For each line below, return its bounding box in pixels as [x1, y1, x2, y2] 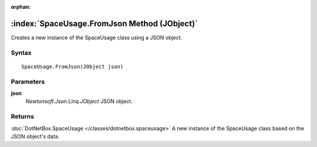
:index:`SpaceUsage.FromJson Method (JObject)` [11, 18, 198, 29]
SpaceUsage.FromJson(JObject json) [21, 63, 124, 70]
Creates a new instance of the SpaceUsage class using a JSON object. [11, 34, 183, 41]
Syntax [11, 49, 32, 57]
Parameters [11, 77, 45, 86]
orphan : [11, 4, 31, 10]
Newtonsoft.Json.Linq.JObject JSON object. [25, 98, 133, 105]
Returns [11, 112, 35, 121]
